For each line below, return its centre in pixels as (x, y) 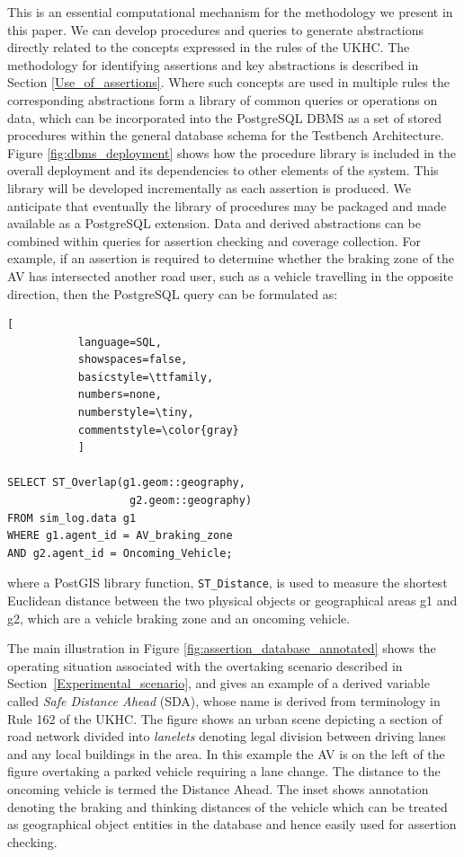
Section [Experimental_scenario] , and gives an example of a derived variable (219, 683)
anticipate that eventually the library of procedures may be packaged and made (227, 205)
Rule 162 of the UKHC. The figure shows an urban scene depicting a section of (225, 718)
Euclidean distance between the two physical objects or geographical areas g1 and (232, 601)
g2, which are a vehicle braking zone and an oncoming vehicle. (179, 618)
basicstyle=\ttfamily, (146, 377)
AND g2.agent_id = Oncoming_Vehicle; (120, 553)
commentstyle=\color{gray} (158, 430)
